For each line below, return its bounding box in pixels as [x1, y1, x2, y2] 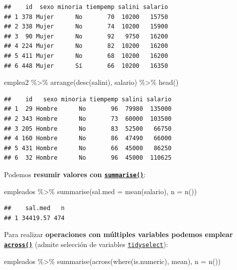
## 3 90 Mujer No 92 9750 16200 [4, 32, 168, 40]
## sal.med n [4, 205, 65, 212]
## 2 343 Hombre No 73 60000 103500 [4, 115, 172, 122]
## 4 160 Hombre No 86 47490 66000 [4, 135, 172, 142]
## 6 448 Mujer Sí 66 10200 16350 [4, 62, 168, 69]
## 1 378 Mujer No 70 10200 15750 [4, 13, 168, 20]
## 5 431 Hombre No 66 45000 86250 [4, 144, 172, 152]
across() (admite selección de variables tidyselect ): [4, 239, 168, 249]
